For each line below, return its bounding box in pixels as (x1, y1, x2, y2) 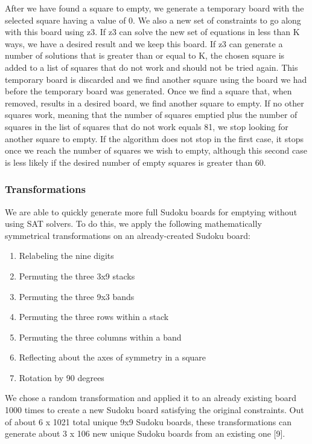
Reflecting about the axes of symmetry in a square (19, 351, 206, 364)
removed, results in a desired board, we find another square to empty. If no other (5, 96, 304, 109)
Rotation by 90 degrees (19, 371, 104, 384)
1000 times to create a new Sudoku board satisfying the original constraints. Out (5, 403, 304, 416)
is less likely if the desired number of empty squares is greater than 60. (5, 155, 266, 168)
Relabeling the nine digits (19, 249, 114, 262)
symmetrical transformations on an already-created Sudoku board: (5, 229, 250, 241)
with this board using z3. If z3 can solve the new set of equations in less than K (5, 25, 300, 38)
